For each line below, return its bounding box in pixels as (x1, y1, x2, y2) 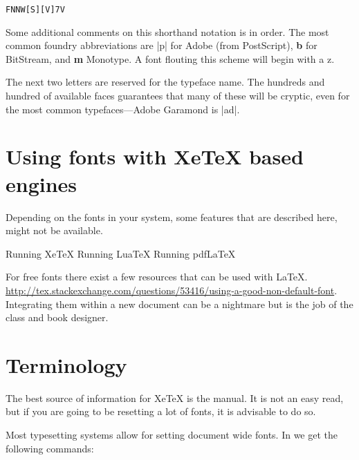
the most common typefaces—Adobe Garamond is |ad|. (6, 102, 240, 116)
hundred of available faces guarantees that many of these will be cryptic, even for (6, 88, 350, 103)
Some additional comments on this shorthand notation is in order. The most (6, 24, 329, 39)
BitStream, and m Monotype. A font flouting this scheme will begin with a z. (6, 51, 335, 66)
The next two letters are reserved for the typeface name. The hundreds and (6, 75, 325, 89)
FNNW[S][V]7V (6, 5, 65, 15)
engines (6, 169, 77, 198)
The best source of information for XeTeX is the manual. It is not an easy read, (6, 390, 344, 405)
